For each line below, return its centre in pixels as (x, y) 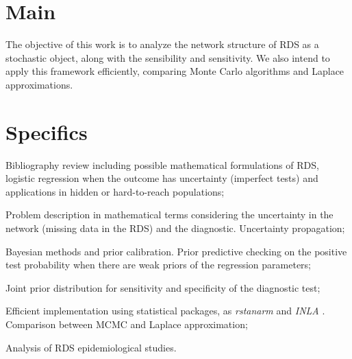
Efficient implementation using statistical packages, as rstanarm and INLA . (165, 311)
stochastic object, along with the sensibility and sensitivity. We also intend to (168, 57)
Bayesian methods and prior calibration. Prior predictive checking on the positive (176, 251)
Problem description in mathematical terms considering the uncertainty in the (169, 215)
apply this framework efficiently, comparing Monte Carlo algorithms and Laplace (175, 71)
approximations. (39, 84)
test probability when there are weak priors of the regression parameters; (158, 265)
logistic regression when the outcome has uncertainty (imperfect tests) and (162, 178)
